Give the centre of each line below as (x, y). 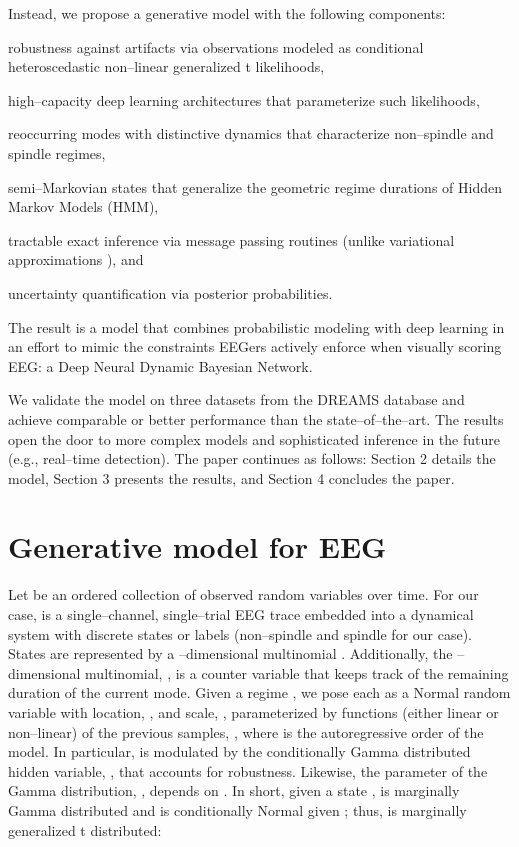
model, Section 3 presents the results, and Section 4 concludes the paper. (231, 477)
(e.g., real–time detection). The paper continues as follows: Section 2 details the (252, 458)
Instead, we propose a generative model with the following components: (227, 13)
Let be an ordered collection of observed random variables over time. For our (243, 594)
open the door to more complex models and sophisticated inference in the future (254, 438)
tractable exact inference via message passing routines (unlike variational (231, 239)
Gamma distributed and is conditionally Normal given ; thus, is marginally (237, 809)
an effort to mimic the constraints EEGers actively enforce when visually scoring (255, 346)
